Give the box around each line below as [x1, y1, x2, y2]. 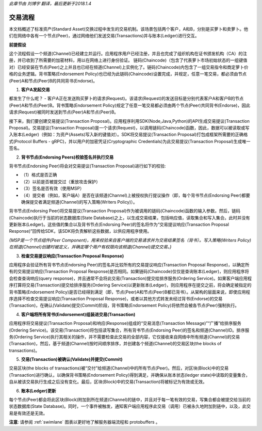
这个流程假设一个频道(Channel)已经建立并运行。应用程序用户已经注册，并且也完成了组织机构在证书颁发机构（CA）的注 [9, 51, 247, 57]
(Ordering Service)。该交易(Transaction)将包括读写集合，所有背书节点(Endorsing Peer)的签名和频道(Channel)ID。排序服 [9, 327, 249, 333]
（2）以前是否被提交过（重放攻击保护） [21, 178, 100, 184]
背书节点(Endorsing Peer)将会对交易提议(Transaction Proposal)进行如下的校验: [9, 163, 166, 169]
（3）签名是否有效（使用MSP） [21, 186, 84, 192]
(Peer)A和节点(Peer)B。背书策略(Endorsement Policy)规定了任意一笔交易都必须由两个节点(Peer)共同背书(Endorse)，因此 [9, 102, 251, 108]
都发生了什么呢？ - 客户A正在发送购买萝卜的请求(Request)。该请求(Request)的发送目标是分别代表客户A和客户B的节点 [9, 96, 244, 101]
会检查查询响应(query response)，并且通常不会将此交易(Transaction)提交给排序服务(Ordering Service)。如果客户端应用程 [9, 275, 252, 281]
